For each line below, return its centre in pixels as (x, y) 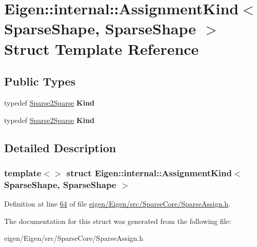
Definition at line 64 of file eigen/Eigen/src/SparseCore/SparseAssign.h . (117, 204)
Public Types (40, 81)
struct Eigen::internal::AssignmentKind (149, 172)
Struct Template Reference (102, 48)
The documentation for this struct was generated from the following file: (118, 221)
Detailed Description (60, 147)
